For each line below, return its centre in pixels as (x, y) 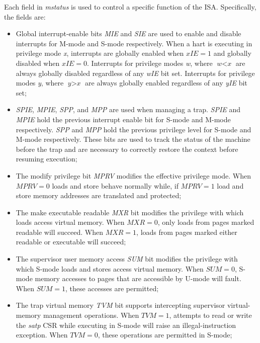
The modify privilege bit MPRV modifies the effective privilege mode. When (134, 175)
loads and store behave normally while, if (115, 185)
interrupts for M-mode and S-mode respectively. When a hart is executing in (134, 43)
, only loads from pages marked (206, 222)
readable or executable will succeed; (71, 242)
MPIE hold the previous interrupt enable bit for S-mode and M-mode (123, 119)
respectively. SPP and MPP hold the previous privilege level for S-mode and (134, 129)
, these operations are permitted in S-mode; (165, 335)
